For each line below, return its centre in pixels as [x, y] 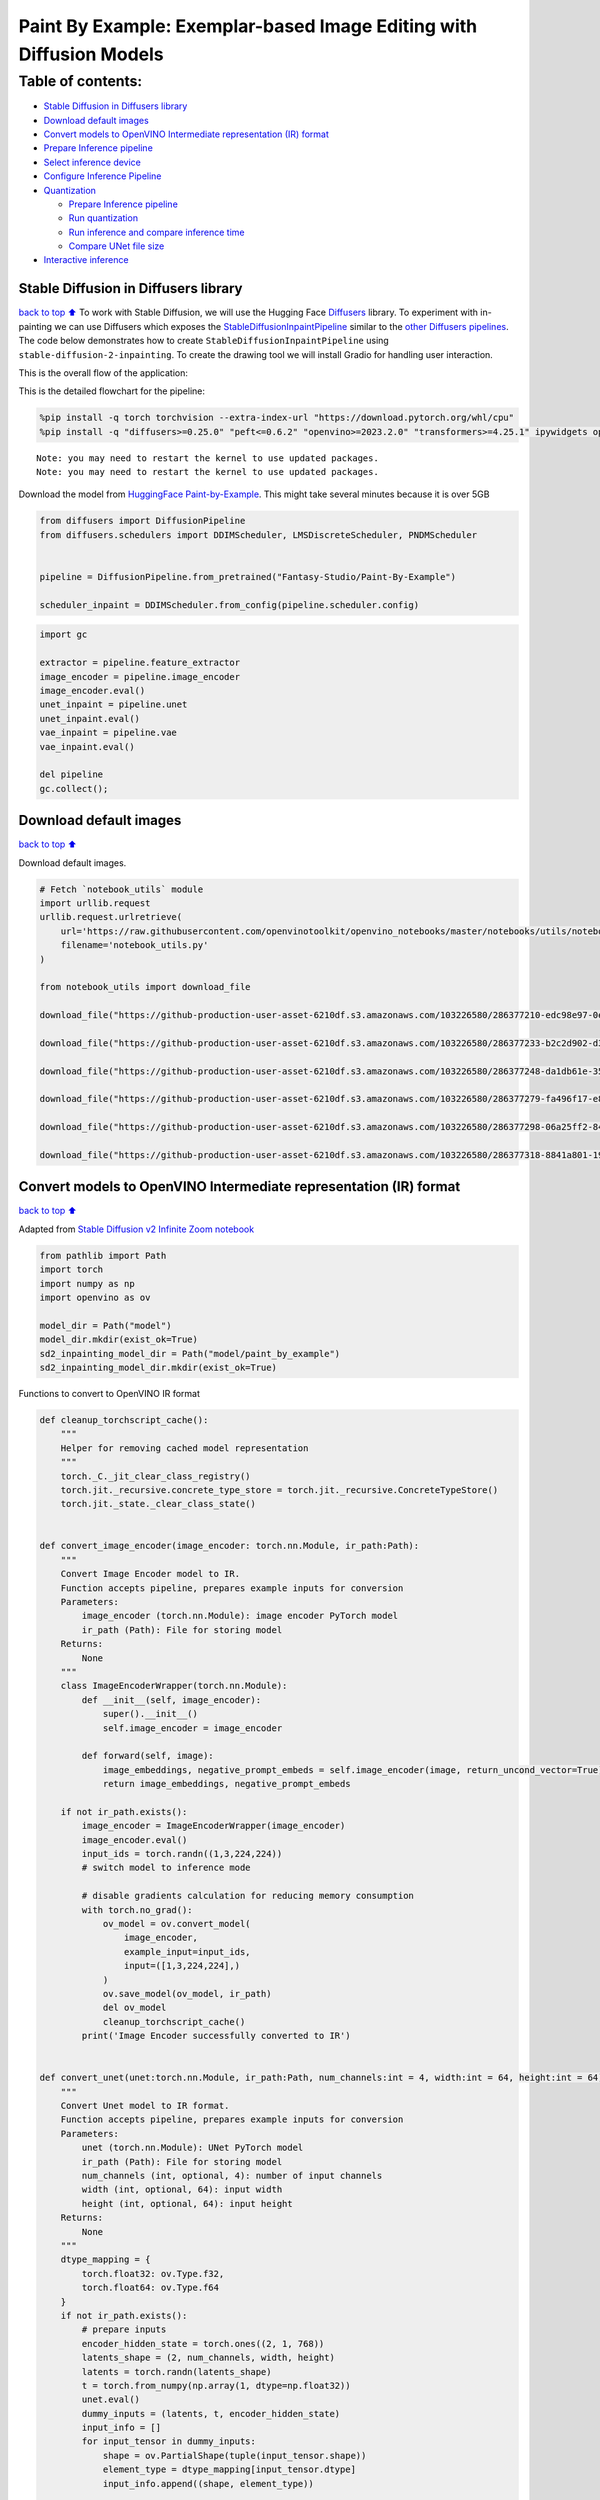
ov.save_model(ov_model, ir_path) [187, 1993]
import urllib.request [95, 903]
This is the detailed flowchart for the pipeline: [111, 391]
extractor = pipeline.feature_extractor [139, 663]
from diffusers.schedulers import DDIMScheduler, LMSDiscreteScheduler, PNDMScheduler [258, 534]
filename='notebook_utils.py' [134, 945]
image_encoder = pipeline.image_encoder [139, 676]
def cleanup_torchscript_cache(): [124, 1419]
